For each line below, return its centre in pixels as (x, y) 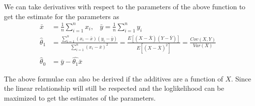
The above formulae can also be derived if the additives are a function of (114, 78)
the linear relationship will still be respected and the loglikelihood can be (114, 88)
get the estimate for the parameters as (62, 16)
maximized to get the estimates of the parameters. (80, 98)
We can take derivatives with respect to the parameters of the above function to (125, 6)
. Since (241, 78)
